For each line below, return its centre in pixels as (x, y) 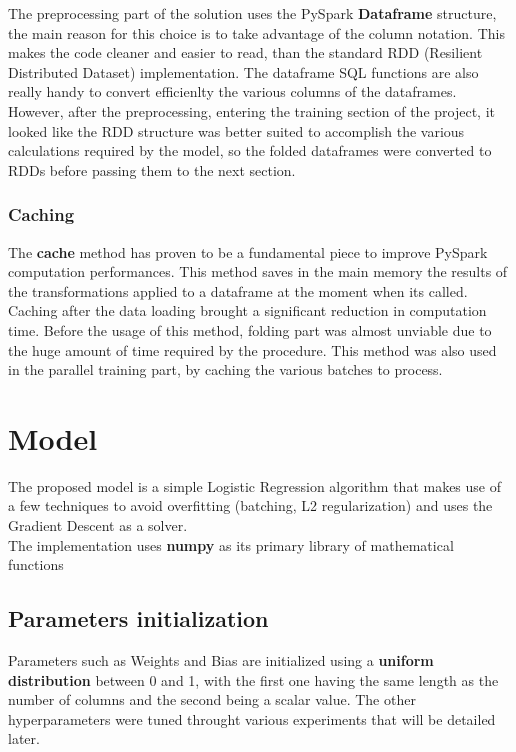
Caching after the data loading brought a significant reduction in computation (247, 310)
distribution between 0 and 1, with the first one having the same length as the (253, 679)
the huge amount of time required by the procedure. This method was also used (252, 349)
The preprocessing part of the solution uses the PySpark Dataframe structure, (252, 13)
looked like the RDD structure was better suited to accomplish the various (236, 130)
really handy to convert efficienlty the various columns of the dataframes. (232, 91)
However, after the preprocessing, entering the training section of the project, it (252, 110)
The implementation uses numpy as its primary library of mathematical (231, 544)
